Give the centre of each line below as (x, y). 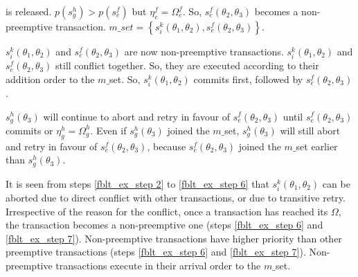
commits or (29, 130)
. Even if (108, 130)
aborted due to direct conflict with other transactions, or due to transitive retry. (176, 197)
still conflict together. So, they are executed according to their (187, 65)
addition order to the (50, 79)
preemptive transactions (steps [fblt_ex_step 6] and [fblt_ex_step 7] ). (156, 252)
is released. (29, 11)
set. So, (125, 79)
